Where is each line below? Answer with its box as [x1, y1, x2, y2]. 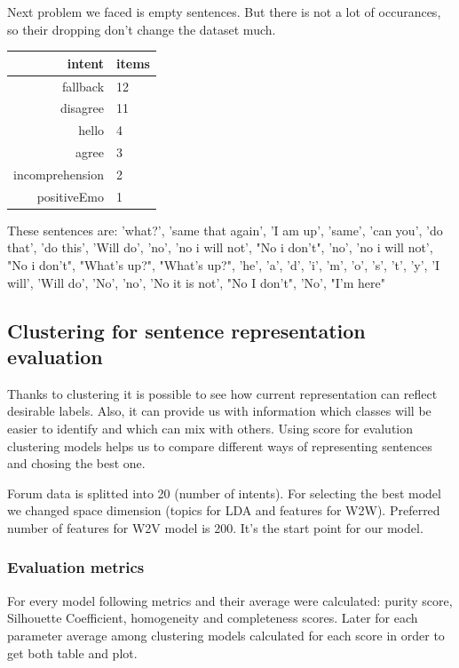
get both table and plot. [7, 643, 138, 662]
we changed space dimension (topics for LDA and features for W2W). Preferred [7, 501, 440, 520]
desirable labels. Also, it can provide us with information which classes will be [7, 402, 431, 420]
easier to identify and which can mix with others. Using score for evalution [7, 419, 414, 437]
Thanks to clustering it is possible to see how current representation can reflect [7, 384, 438, 402]
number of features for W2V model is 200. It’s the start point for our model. [7, 518, 423, 537]
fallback [61, 76, 105, 95]
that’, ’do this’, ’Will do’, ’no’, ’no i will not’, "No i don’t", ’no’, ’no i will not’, [7, 238, 433, 257]
